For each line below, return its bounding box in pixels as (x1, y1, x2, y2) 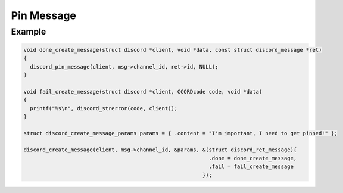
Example (11, 26, 46, 37)
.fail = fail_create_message (208, 163, 294, 170)
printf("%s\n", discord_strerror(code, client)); (30, 105, 178, 111)
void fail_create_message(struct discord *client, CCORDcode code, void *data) (23, 88, 263, 95)
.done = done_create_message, (208, 155, 297, 161)
